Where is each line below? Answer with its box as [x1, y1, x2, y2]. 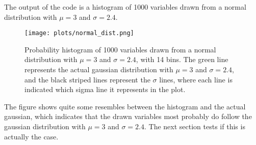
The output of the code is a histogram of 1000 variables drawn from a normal [4, 2, 246, 12]
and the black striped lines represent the [24, 74, 150, 84]
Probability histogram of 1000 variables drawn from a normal [24, 44, 216, 54]
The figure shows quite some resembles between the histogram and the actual [4, 101, 246, 111]
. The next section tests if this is [144, 121, 245, 131]
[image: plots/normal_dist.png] [24, 30, 134, 37]
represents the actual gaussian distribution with [24, 64, 173, 75]
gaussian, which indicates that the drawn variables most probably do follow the [4, 111, 252, 122]
